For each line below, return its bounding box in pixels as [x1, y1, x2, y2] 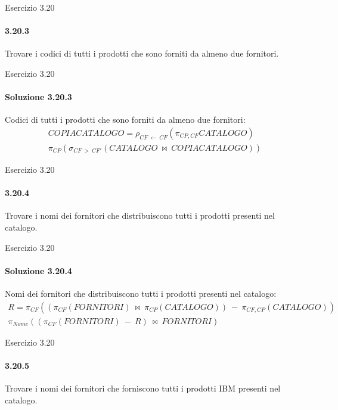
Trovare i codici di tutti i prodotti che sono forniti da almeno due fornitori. [5, 47, 279, 60]
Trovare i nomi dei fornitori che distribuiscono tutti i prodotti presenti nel [5, 209, 275, 222]
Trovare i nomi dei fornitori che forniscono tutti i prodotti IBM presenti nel [5, 382, 281, 395]
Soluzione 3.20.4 [5, 264, 72, 277]
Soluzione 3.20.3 [5, 91, 72, 103]
